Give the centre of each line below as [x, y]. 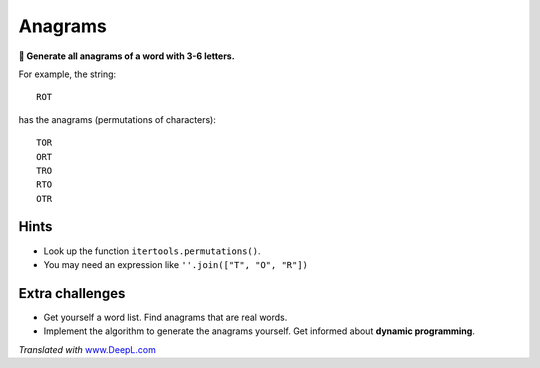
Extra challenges [72, 293]
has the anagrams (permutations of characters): [117, 119]
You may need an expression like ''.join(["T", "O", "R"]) [176, 264]
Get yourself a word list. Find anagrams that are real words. [165, 317]
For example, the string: [67, 74]
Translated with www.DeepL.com [87, 349]
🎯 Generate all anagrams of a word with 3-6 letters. [126, 56]
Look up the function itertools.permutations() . [152, 251]
